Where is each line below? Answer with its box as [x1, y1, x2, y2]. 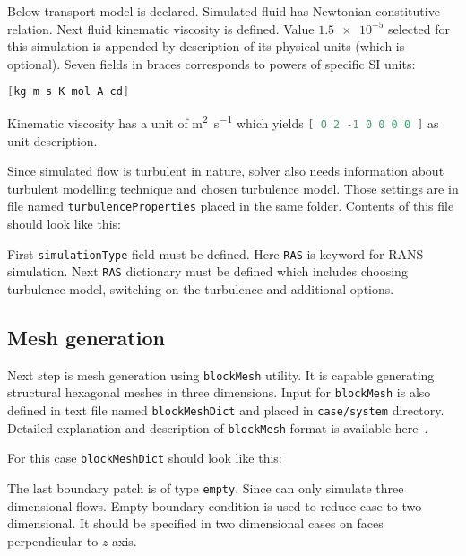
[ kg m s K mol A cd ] [7, 85, 130, 99]
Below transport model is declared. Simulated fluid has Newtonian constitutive [7, 2, 440, 20]
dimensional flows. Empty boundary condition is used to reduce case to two [7, 496, 422, 515]
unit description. [7, 131, 98, 150]
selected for [388, 19, 450, 38]
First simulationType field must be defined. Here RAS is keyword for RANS [7, 244, 424, 263]
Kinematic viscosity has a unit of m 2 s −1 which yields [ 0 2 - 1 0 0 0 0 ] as [7, 111, 439, 132]
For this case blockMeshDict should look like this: [7, 448, 282, 467]
